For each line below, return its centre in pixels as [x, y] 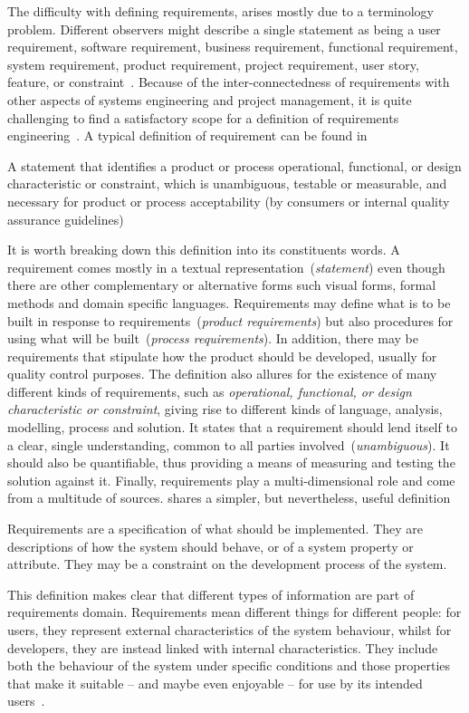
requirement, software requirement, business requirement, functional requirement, [233, 47]
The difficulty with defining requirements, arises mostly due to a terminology [221, 11]
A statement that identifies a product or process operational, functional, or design [234, 165]
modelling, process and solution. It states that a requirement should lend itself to [232, 427]
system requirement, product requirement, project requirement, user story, [213, 64]
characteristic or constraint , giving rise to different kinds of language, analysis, [225, 409]
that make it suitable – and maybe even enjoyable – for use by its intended [215, 683]
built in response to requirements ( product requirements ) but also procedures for [230, 320]
